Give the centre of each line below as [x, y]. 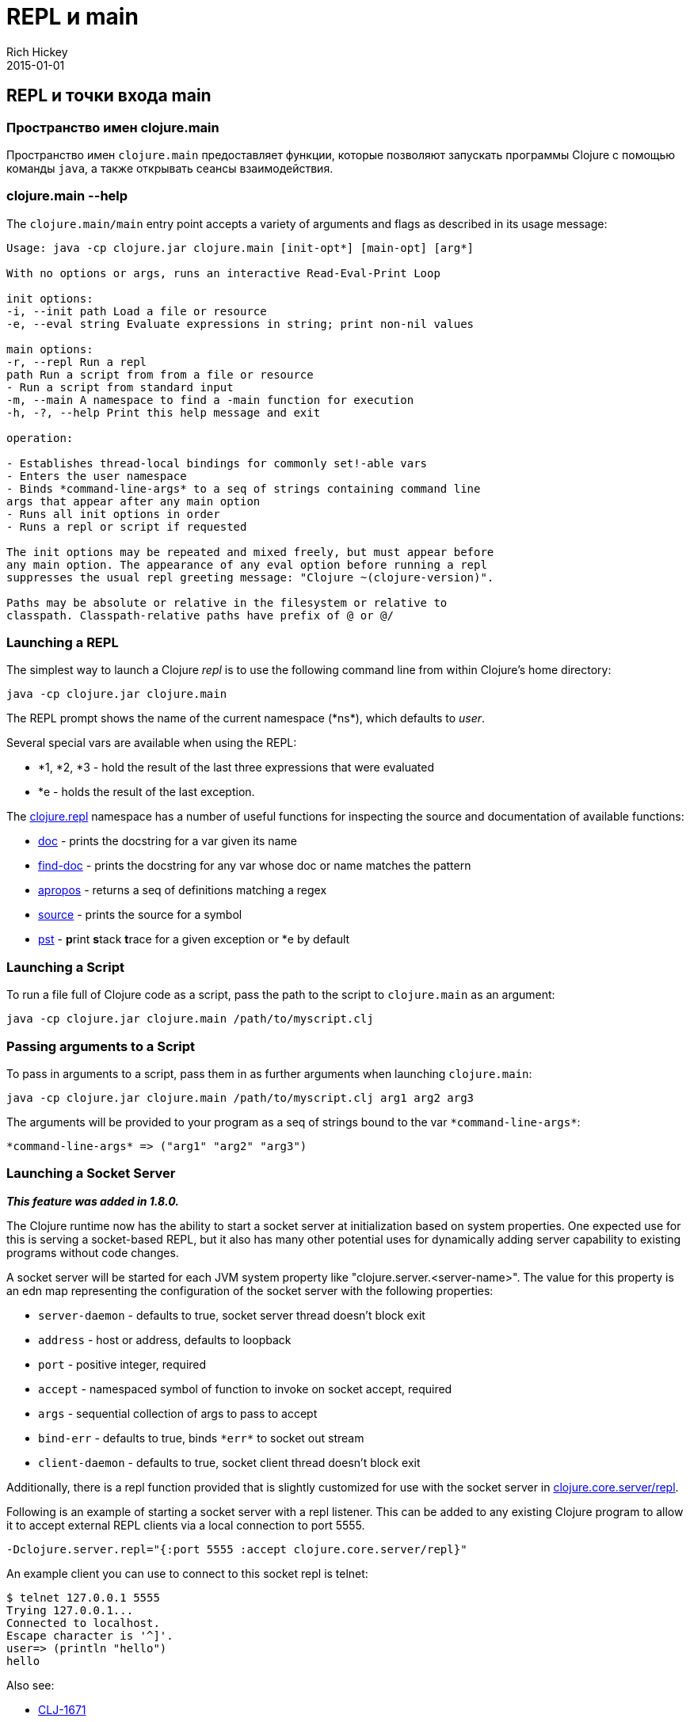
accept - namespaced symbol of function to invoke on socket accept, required [245, 1389]
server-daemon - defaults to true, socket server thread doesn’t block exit [232, 1315]
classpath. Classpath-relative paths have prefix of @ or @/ [200, 615]
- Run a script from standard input [120, 387]
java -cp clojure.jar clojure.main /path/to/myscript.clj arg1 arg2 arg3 [240, 1097]
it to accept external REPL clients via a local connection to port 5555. [186, 1525]
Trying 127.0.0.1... [70, 1610]
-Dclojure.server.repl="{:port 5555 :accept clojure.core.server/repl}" [237, 1549]
